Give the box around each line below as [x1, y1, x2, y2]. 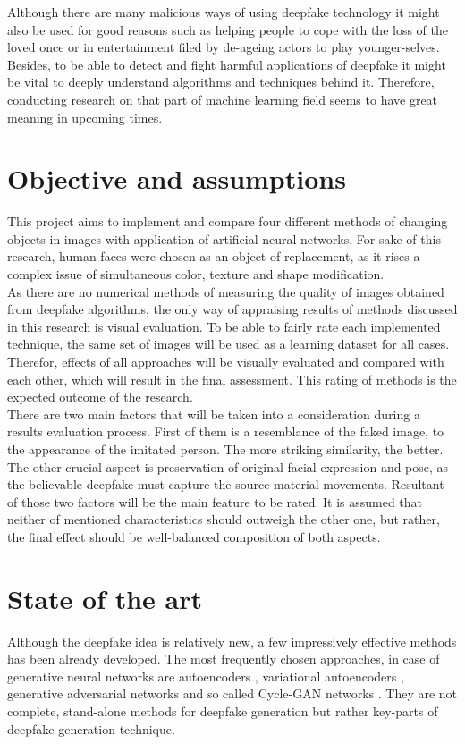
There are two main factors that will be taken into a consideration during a [7, 404, 420, 423]
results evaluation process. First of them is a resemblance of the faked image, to [7, 422, 444, 441]
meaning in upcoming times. [7, 107, 163, 126]
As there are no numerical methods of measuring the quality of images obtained [7, 282, 444, 300]
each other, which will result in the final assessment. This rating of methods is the [7, 369, 457, 388]
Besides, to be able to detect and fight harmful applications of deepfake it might [7, 55, 446, 73]
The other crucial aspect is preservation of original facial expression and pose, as [7, 457, 449, 476]
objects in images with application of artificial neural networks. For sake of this [7, 229, 441, 248]
